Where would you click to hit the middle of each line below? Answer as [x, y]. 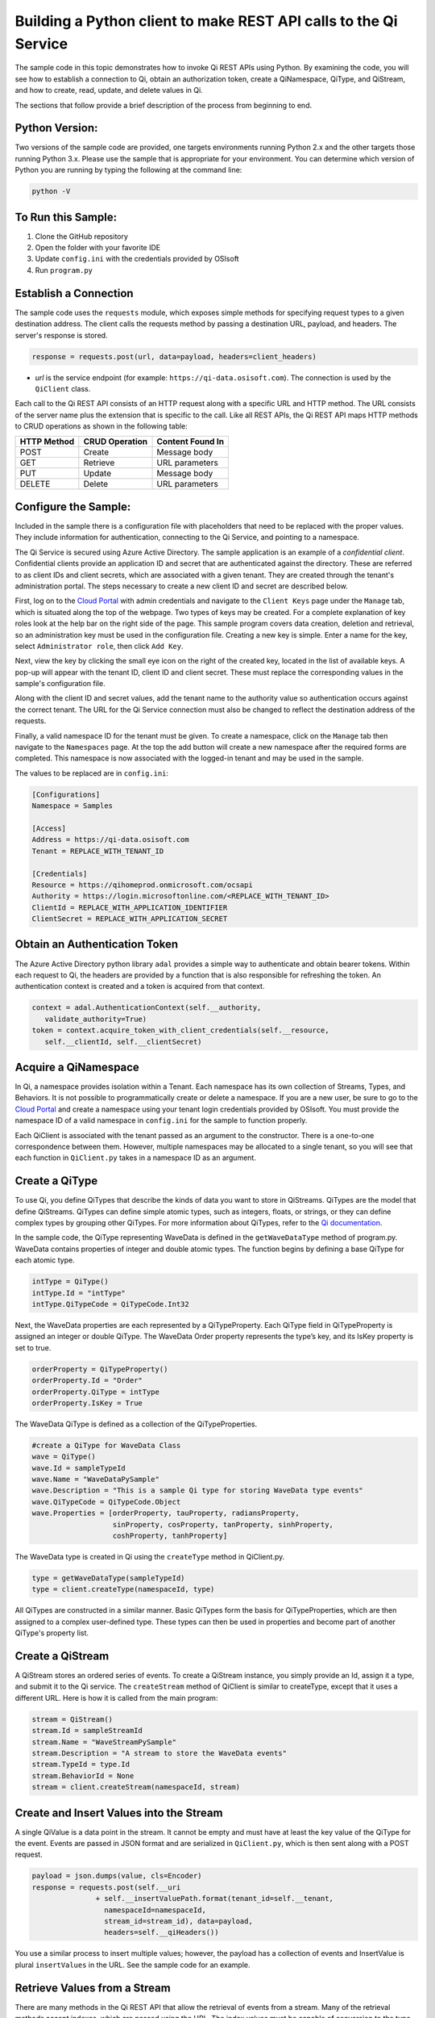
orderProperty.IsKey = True [87, 1403]
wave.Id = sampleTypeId [79, 1468]
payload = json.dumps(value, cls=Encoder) [117, 1876]
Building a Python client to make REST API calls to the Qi [206, 21]
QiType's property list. [52, 1633]
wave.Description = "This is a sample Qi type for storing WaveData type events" [198, 1490]
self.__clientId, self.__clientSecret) [123, 1042]
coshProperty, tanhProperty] [170, 1536]
